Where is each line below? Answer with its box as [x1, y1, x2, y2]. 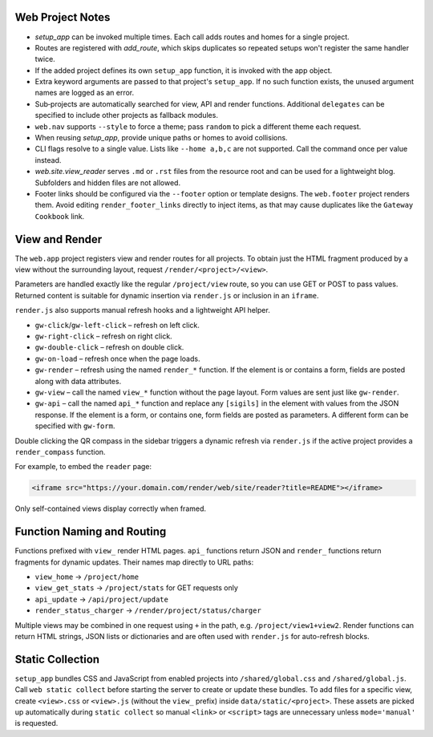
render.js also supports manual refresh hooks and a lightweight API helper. [14, 306, 270, 315]
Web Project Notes [14, 10, 111, 24]
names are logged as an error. [34, 88, 135, 98]
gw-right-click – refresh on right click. [34, 331, 172, 341]
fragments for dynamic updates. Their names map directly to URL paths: [14, 557, 254, 567]
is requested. [14, 719, 59, 728]
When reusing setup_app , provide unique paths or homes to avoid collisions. [34, 133, 288, 143]
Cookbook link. [34, 211, 85, 221]
